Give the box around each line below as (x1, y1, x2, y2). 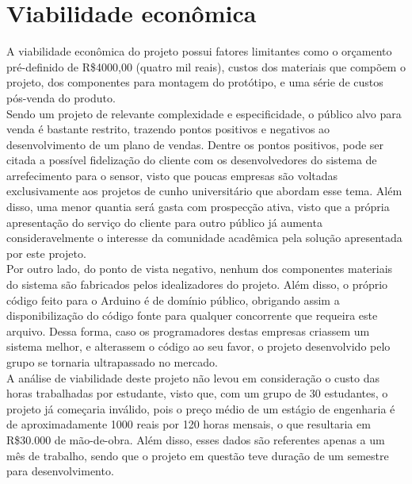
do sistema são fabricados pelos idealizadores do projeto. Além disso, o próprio (6, 276, 388, 293)
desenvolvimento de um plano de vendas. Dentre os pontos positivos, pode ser (6, 136, 384, 152)
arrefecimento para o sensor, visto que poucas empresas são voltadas (6, 167, 338, 183)
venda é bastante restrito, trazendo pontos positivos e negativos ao (6, 121, 330, 137)
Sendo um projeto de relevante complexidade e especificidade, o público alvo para (6, 105, 402, 121)
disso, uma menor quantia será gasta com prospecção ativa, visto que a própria (6, 198, 390, 215)
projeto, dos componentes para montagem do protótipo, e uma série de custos (6, 74, 383, 90)
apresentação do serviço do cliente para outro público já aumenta (6, 213, 322, 230)
